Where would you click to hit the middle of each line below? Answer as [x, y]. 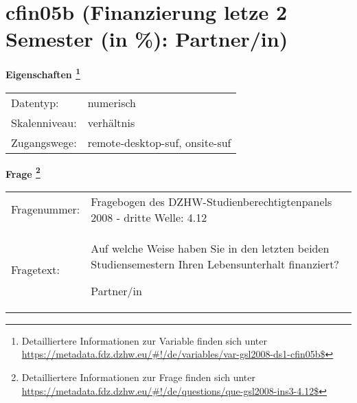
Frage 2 [23, 172]
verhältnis [111, 122]
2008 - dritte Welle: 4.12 [149, 217]
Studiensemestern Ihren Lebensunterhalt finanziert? [215, 264]
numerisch [112, 102]
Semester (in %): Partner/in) [147, 39]
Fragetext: [35, 269]
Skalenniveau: [44, 122]
